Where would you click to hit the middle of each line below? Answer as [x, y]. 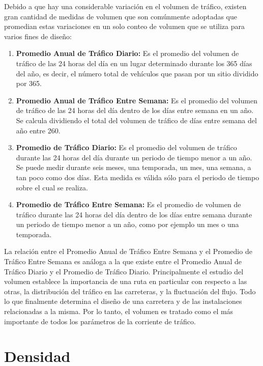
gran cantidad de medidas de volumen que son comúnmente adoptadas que [121, 16]
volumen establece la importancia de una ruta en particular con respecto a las [126, 281]
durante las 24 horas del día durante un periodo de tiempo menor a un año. [134, 157]
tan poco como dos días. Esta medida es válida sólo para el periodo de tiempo [138, 177]
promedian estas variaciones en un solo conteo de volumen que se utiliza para [124, 26]
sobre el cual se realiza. [52, 187]
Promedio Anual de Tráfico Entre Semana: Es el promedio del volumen [137, 100]
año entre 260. [38, 130]
